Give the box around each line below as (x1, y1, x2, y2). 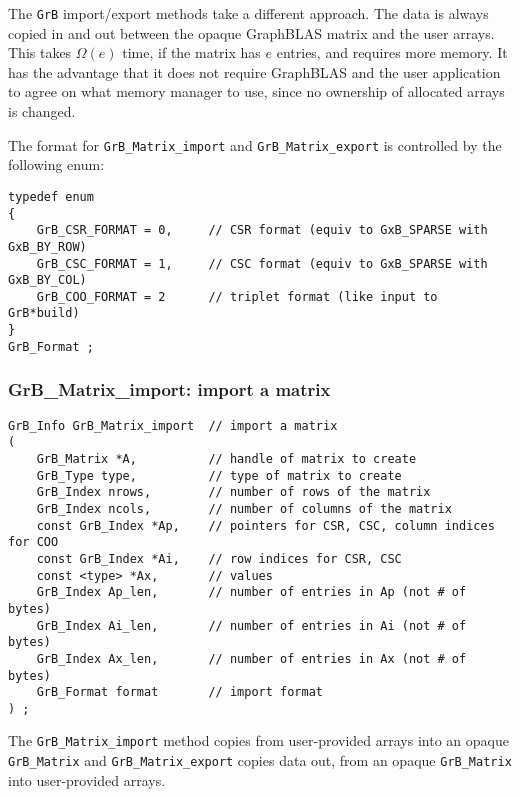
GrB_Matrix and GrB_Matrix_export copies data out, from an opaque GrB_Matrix (8, 750, 512, 771)
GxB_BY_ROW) (8, 239, 87, 254)
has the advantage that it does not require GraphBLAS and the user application (8, 61, 501, 82)
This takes (8, 42, 72, 63)
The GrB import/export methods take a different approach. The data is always (8, 3, 489, 23)
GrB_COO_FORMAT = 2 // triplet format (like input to (36, 289, 438, 304)
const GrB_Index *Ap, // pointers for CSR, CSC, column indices (36, 518, 495, 533)
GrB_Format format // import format (36, 685, 323, 700)
